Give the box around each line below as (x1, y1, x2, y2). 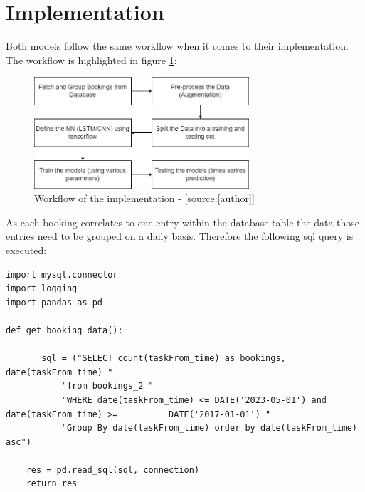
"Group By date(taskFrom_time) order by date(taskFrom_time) (61, 423, 357, 434)
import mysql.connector (6, 269, 118, 280)
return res (26, 478, 78, 489)
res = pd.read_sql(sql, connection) (26, 464, 200, 475)
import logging (6, 283, 78, 294)
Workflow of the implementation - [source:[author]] (34, 191, 255, 206)
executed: (6, 242, 47, 257)
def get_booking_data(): (6, 325, 123, 335)
